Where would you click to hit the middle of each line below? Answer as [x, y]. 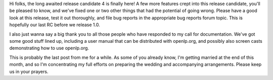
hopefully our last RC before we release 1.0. [55, 25]
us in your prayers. [29, 71]
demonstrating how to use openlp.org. [49, 48]
